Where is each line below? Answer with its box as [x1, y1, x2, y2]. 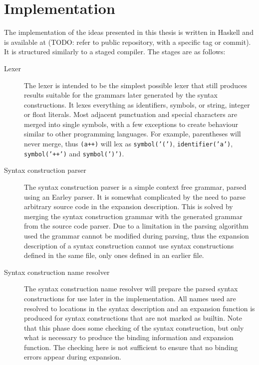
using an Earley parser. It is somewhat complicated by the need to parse [24, 191, 246, 202]
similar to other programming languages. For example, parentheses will [24, 128, 241, 139]
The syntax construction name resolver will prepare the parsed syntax [24, 283, 238, 294]
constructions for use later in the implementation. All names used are [24, 293, 236, 303]
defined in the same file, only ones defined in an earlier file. [24, 250, 204, 260]
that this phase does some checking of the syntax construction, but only [24, 322, 244, 333]
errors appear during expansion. [24, 352, 121, 362]
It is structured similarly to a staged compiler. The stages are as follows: [4, 46, 226, 57]
